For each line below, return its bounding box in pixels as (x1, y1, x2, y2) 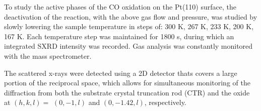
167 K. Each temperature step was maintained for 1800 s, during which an (4, 31, 234, 41)
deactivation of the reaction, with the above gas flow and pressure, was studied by (4, 11, 257, 22)
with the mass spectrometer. (4, 50, 92, 61)
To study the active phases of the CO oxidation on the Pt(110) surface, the (4, 2, 236, 12)
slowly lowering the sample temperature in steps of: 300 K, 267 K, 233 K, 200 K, (4, 21, 254, 32)
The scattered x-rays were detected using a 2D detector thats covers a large (4, 67, 237, 78)
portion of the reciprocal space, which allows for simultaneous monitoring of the (4, 77, 250, 88)
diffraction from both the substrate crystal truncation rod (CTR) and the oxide (4, 87, 250, 97)
